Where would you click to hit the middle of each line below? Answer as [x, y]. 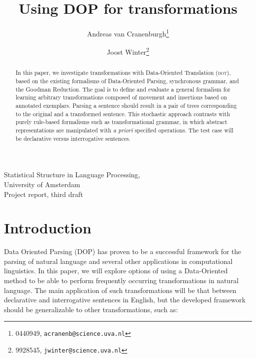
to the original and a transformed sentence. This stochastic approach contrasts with [123, 114]
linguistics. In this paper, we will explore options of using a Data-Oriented [116, 271]
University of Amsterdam [42, 184]
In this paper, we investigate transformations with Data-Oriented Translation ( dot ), [123, 73]
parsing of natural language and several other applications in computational [118, 261]
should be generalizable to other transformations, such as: [91, 309]
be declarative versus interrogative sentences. [73, 138]
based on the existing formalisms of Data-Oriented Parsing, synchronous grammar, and [127, 81]
